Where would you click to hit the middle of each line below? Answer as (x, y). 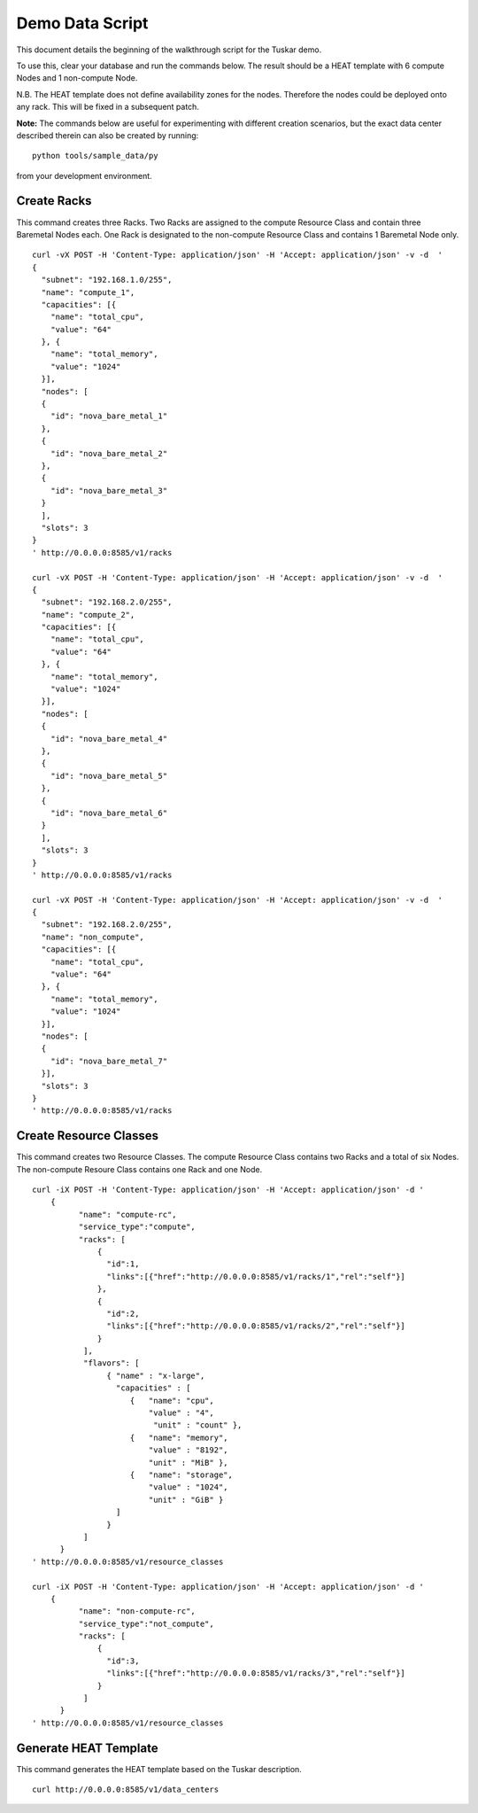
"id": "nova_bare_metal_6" (109, 813)
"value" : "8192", (189, 1450)
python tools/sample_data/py (95, 156)
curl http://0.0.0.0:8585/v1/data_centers (126, 1790)
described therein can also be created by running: (108, 135)
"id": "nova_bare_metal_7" (109, 1061)
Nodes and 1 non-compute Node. (77, 78)
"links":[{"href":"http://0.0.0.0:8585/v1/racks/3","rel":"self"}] (256, 1673)
